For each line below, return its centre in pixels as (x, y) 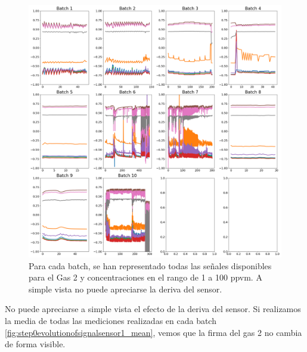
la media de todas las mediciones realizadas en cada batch (111, 320)
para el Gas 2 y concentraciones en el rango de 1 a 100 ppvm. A (145, 277)
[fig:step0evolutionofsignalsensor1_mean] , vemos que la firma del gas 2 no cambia (153, 332)
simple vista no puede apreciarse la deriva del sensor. (125, 289)
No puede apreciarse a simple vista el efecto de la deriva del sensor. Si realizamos (153, 309)
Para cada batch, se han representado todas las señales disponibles (150, 265)
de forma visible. (35, 344)
